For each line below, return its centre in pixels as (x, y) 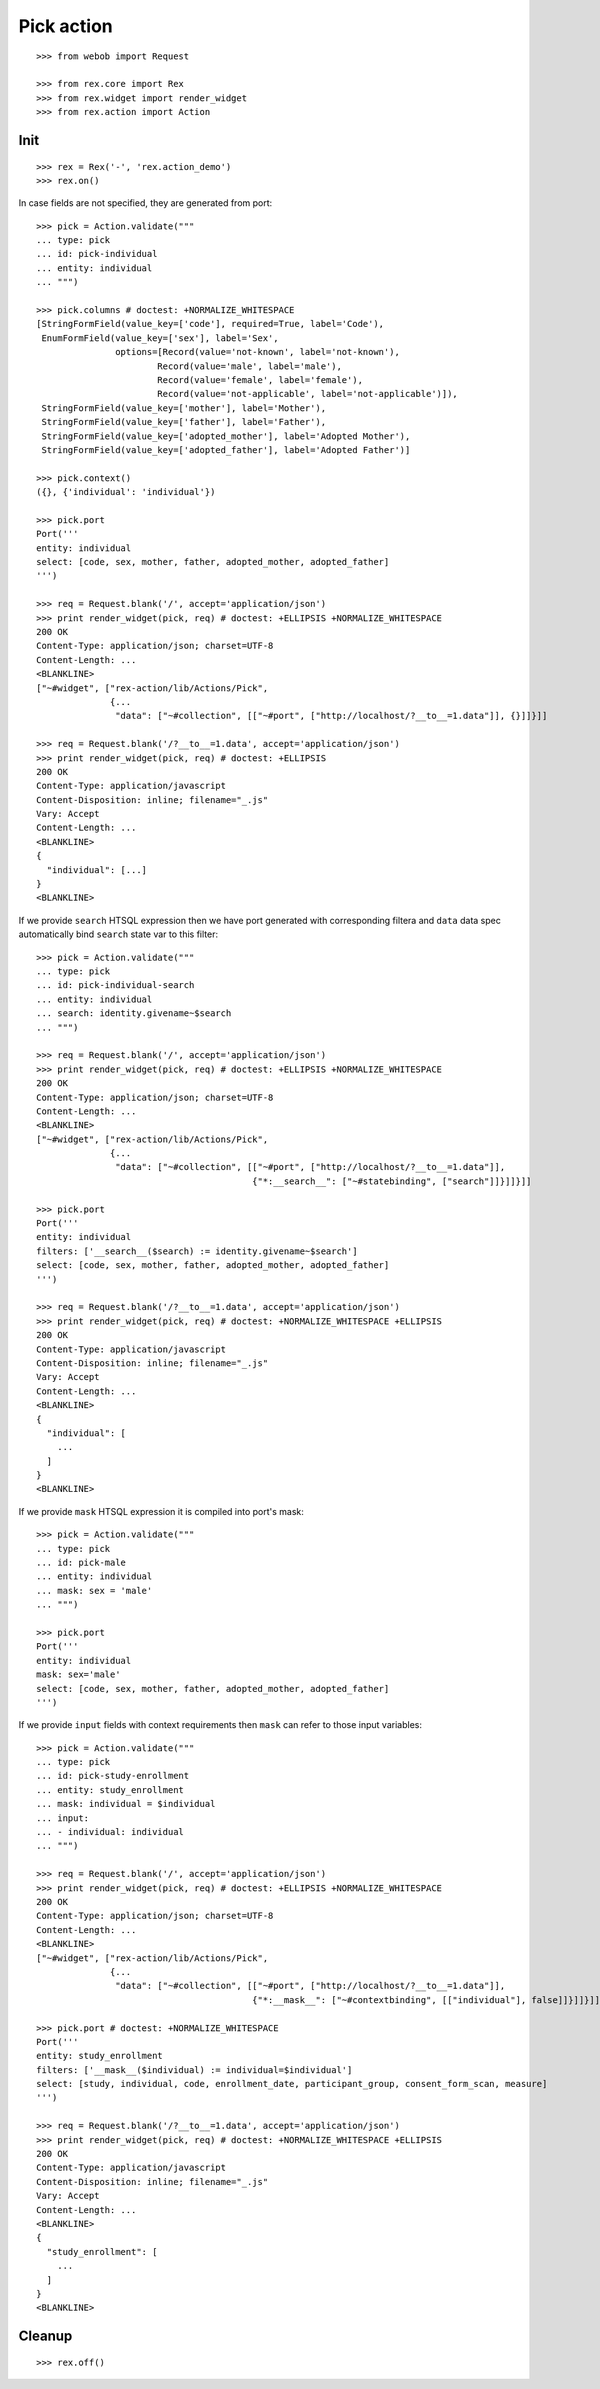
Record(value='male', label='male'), (249, 366)
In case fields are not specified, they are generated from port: (145, 203)
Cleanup (45, 2336)
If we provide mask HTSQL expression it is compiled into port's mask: (161, 1511)
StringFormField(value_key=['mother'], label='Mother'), (184, 408)
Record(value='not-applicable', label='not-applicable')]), (307, 394)
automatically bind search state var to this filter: (118, 934)
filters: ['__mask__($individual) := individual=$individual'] (194, 2069)
